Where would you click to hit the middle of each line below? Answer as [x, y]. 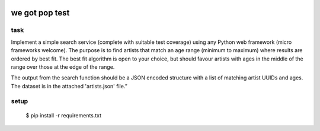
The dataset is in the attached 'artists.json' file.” [69, 86]
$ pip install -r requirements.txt [64, 115]
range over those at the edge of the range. [63, 67]
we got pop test [40, 13]
